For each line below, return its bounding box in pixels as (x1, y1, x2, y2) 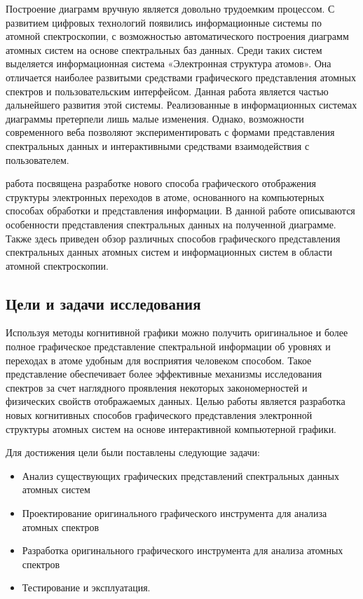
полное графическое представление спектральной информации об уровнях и (6, 339, 331, 354)
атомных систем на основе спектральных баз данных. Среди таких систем (6, 42, 322, 57)
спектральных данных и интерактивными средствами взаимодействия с (6, 138, 310, 153)
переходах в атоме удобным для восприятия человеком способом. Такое (6, 352, 312, 367)
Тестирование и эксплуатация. (22, 580, 151, 595)
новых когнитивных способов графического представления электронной (6, 408, 313, 422)
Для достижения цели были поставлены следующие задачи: (6, 445, 260, 460)
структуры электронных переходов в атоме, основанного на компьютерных (6, 189, 324, 204)
